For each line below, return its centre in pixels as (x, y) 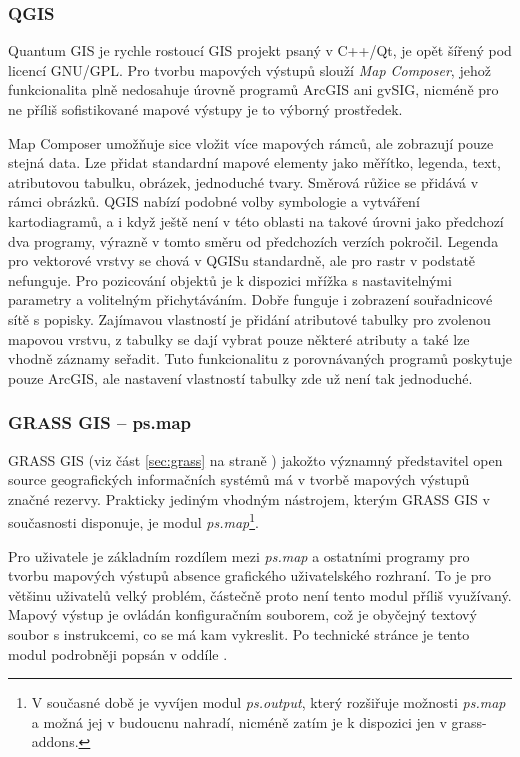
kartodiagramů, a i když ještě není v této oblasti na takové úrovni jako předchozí (256, 220)
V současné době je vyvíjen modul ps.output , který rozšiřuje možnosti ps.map (268, 702)
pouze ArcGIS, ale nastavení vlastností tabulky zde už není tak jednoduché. (240, 377)
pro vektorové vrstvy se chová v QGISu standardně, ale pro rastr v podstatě (242, 260)
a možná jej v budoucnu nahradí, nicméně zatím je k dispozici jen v (239, 721)
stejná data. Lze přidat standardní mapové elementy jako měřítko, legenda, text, (254, 162)
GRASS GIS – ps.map (99, 422)
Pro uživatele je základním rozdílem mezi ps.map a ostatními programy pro (239, 555)
